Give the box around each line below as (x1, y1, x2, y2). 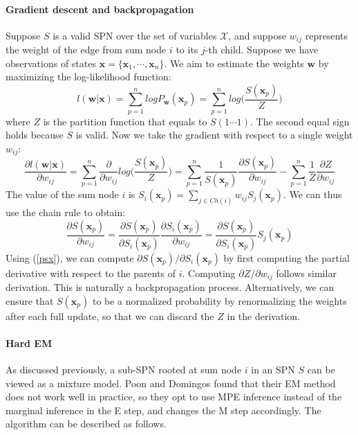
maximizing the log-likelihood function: (6, 69, 171, 84)
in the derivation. (227, 308, 300, 323)
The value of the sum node (6, 187, 119, 202)
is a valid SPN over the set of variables (53, 28, 217, 42)
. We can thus (283, 187, 342, 202)
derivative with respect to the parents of (6, 265, 176, 280)
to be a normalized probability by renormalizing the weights (92, 293, 347, 308)
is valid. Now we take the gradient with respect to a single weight (75, 127, 353, 142)
